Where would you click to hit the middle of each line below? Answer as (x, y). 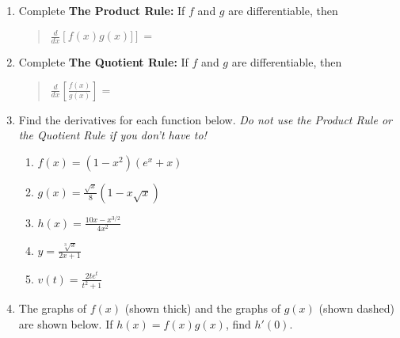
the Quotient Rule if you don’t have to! (112, 135)
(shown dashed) (356, 308)
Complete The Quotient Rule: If (103, 61)
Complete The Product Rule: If (102, 10)
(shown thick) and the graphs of (202, 308)
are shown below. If (66, 323)
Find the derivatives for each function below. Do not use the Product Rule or (205, 119)
